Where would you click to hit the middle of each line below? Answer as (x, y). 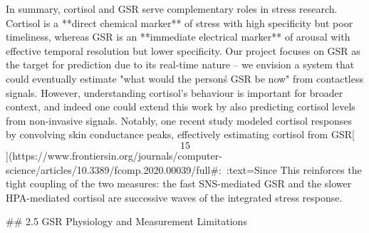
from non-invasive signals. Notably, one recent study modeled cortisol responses (179, 120)
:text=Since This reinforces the (294, 169)
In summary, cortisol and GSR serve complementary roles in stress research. (172, 9)
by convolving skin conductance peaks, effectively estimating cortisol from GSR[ (180, 134)
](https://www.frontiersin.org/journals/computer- (114, 155)
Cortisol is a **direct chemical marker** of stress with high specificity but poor (180, 22)
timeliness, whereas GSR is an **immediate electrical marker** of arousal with (178, 37)
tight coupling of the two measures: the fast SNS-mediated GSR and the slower (179, 183)
